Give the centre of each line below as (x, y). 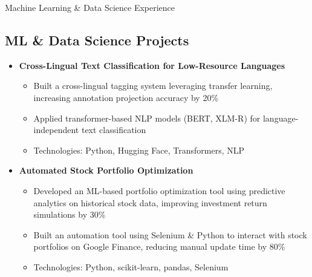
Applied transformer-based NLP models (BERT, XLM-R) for (147, 118)
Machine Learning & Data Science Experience (90, 7)
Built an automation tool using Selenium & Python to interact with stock (170, 234)
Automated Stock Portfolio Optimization (106, 170)
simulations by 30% (70, 214)
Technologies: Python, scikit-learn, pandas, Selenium (131, 266)
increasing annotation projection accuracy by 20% (126, 97)
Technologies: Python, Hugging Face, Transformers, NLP (139, 150)
